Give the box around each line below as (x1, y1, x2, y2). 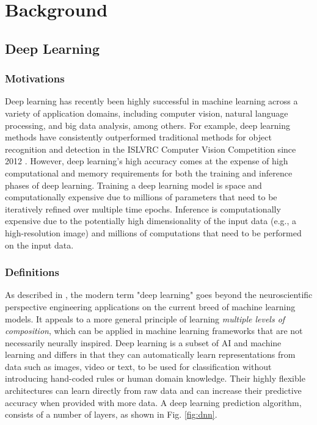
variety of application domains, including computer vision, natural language (5, 106, 288, 119)
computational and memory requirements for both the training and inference (5, 166, 293, 179)
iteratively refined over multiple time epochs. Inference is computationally (5, 202, 281, 215)
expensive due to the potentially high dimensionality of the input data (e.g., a (5, 214, 296, 227)
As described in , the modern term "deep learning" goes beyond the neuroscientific (5, 288, 313, 301)
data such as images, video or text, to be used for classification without (5, 360, 272, 372)
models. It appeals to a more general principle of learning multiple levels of (5, 312, 285, 325)
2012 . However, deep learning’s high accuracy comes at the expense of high (5, 154, 288, 167)
